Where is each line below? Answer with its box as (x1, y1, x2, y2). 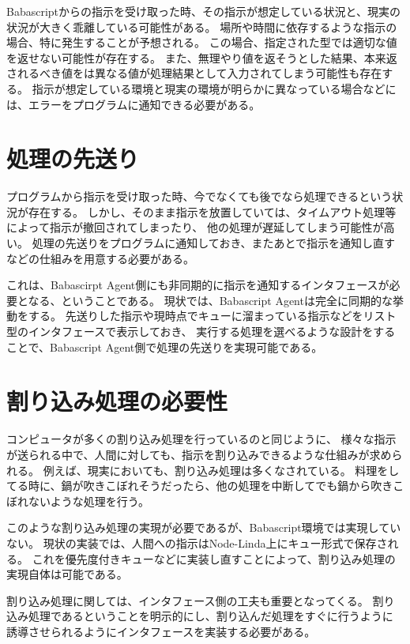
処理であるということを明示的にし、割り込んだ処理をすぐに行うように (28, 608, 393, 624)
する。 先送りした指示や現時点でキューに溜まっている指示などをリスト (28, 307, 397, 324)
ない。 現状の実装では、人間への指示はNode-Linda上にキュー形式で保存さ (6, 534, 388, 551)
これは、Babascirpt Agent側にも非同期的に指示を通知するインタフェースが (6, 277, 389, 293)
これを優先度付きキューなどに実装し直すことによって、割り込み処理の (32, 550, 396, 567)
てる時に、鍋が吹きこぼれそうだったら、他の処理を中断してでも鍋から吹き (6, 477, 393, 494)
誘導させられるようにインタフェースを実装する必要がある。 (6, 623, 316, 639)
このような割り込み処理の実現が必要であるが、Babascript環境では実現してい (6, 519, 401, 536)
